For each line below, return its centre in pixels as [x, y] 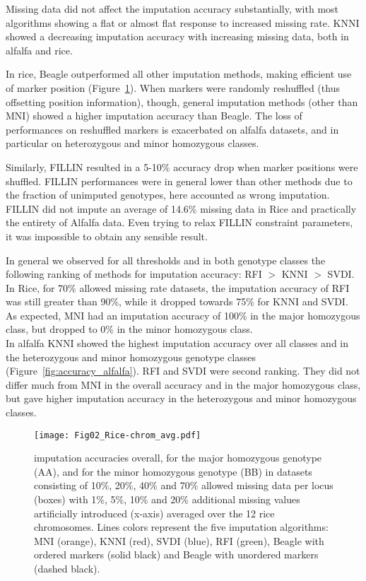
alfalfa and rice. [39, 50]
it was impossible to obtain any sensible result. [107, 236]
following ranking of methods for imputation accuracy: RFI [134, 274]
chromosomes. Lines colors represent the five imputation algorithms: [181, 527]
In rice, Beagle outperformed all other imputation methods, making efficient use [179, 74]
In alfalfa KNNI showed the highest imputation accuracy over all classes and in [177, 343]
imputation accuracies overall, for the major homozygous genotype [178, 458]
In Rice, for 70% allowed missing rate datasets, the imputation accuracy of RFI [178, 287]
